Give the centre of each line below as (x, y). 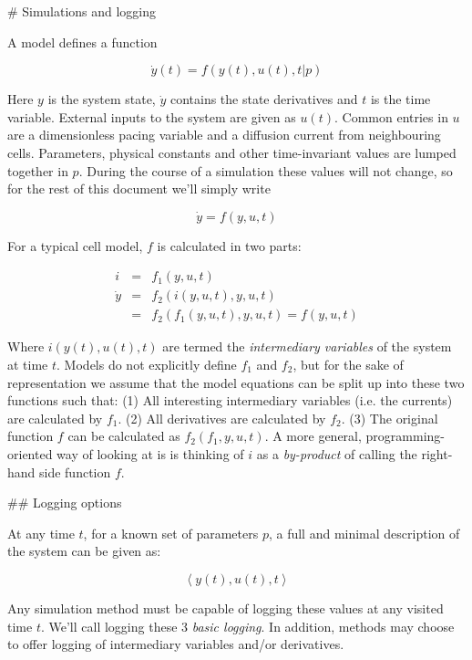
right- (437, 454)
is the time (400, 99)
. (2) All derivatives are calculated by (222, 418)
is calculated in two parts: (229, 245)
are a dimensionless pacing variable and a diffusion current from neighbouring (224, 135)
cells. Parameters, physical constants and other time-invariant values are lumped (232, 152)
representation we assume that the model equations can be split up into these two (236, 382)
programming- (405, 436)
